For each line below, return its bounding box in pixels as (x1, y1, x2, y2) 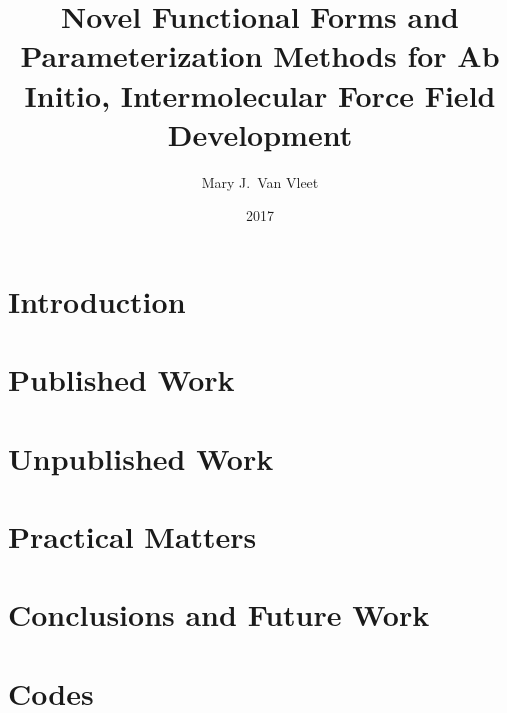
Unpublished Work (8, 437, 274, 478)
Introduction (8, 280, 186, 321)
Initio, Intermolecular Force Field (24, 74, 496, 115)
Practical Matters (8, 516, 257, 556)
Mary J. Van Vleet (201, 171, 319, 192)
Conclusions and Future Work (8, 594, 430, 635)
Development (167, 113, 353, 154)
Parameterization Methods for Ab (20, 35, 500, 76)
